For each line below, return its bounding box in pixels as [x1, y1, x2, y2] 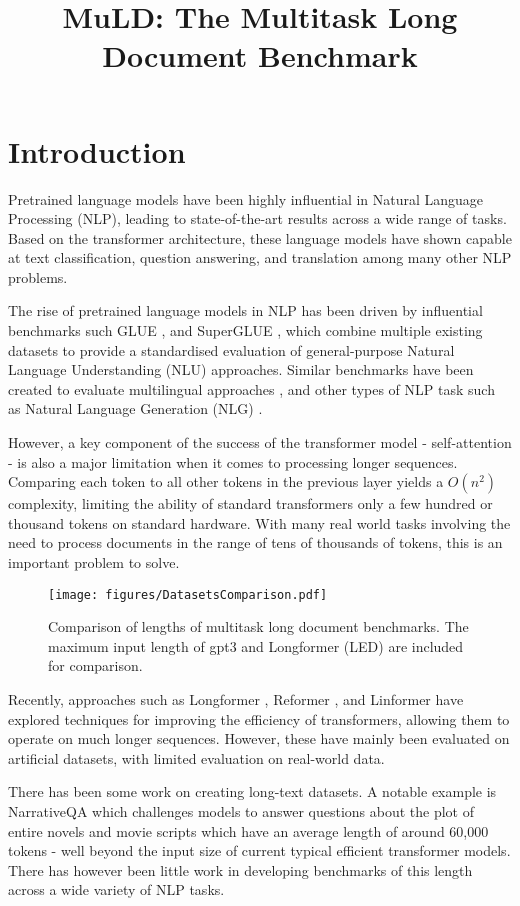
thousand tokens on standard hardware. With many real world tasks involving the [8, 512, 511, 533]
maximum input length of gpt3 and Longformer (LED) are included [48, 635, 464, 656]
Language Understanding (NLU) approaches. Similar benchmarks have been [8, 359, 474, 380]
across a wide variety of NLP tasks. [8, 879, 225, 900]
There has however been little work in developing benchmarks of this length [8, 859, 473, 880]
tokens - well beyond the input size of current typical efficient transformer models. [8, 840, 511, 861]
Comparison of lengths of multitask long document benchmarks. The [48, 616, 469, 637]
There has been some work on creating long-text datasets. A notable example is [8, 781, 497, 802]
